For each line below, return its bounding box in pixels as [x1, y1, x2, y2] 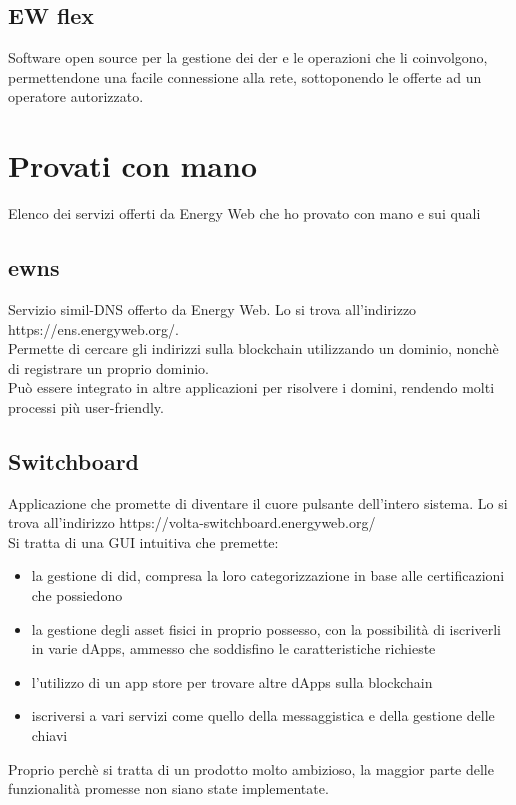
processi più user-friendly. [8, 396, 164, 417]
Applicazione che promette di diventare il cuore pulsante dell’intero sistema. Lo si [8, 492, 508, 513]
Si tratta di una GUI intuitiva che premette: [8, 531, 279, 552]
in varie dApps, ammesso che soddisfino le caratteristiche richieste [31, 638, 436, 659]
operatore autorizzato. [8, 86, 144, 107]
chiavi [31, 725, 68, 746]
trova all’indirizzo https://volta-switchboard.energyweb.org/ [8, 512, 376, 533]
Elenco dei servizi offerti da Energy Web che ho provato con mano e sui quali [8, 203, 481, 224]
